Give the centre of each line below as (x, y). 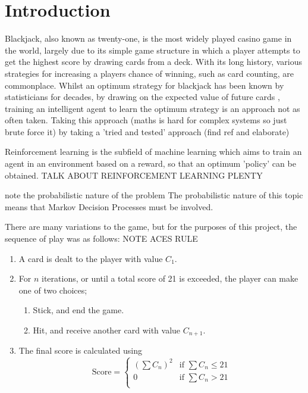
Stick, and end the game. (78, 310)
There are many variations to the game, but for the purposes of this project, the (151, 227)
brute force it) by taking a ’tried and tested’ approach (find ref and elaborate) (147, 131)
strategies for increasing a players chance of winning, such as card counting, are (150, 73)
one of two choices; (53, 290)
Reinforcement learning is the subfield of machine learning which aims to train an (153, 152)
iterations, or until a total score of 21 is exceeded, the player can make (170, 278)
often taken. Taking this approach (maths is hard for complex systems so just (146, 120)
